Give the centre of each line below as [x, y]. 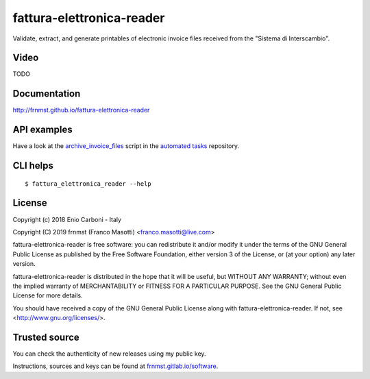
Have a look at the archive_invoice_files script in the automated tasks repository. [126, 146]
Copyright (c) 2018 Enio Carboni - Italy [67, 219]
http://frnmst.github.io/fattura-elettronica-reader [81, 110]
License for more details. [48, 295]
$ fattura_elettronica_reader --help [88, 184]
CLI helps [33, 166]
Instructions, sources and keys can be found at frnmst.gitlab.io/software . [115, 366]
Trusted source [46, 337]
